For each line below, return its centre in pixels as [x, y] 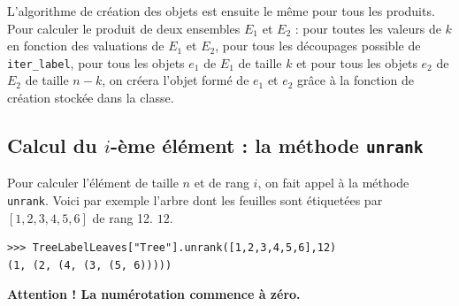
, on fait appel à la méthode [333, 183]
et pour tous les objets [357, 62]
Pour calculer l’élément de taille [93, 183]
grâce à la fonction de [356, 80]
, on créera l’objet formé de [176, 80]
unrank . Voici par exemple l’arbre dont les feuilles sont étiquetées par [195, 200]
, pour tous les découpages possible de [318, 46]
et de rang [222, 183]
